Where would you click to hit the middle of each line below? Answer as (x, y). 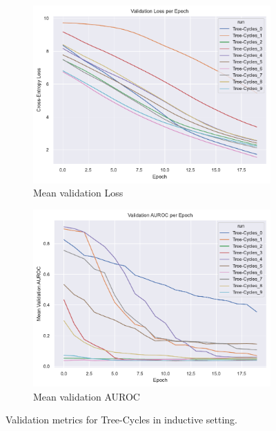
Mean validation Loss (78, 193)
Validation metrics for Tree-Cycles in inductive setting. (121, 420)
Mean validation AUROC (87, 396)
